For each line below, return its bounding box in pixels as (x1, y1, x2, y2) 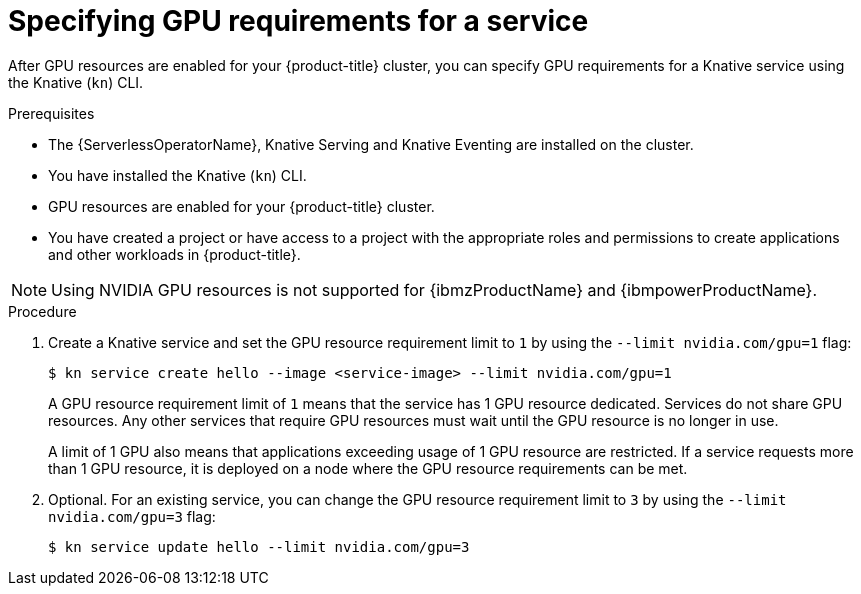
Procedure (8, 302, 77, 320)
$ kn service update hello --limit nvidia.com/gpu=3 (48, 538, 470, 555)
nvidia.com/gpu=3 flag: (48, 507, 216, 525)
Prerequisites (8, 104, 95, 122)
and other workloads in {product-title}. (48, 245, 301, 263)
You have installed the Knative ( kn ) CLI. (48, 166, 307, 184)
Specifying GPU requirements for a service (8, 4, 589, 38)
